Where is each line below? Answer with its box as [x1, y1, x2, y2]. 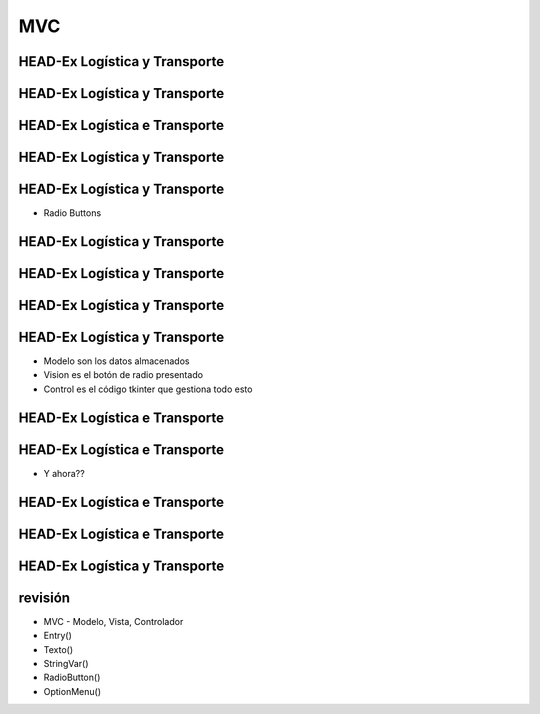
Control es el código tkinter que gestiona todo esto [43, 383, 253, 395]
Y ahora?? [43, 467, 85, 479]
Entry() [43, 630, 72, 642]
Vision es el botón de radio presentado [43, 369, 204, 381]
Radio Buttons [43, 207, 102, 219]
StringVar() [43, 657, 89, 669]
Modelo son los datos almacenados [43, 355, 190, 367]
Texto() [43, 643, 74, 655]
